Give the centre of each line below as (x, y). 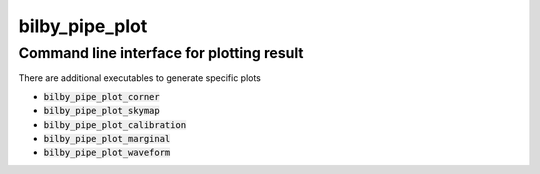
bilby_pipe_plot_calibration (115, 124)
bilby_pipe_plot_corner (101, 96)
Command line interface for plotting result (161, 53)
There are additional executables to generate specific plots (140, 78)
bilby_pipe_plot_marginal (107, 138)
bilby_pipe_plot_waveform (107, 153)
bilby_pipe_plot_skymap (101, 111)
